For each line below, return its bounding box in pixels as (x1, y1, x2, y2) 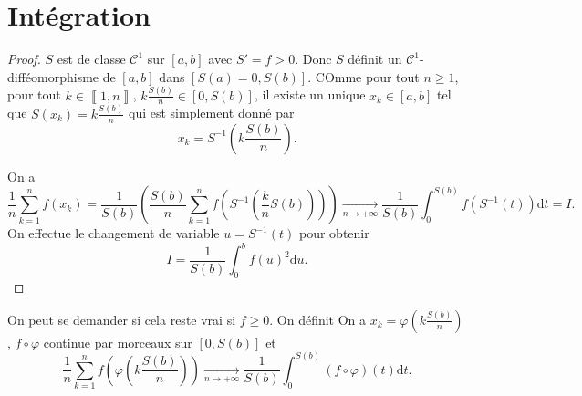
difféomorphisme (7, 67, 99, 86)
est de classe (57, 49, 126, 68)
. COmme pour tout (307, 67, 420, 86)
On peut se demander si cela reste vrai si (7, 309, 236, 328)
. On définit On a (269, 309, 367, 328)
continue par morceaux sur (43, 332, 192, 351)
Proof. (7, 49, 41, 68)
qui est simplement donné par (128, 103, 295, 122)
